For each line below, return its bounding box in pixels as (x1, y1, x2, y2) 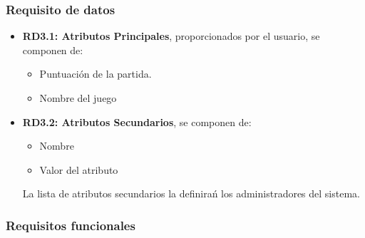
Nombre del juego (39, 90, 117, 105)
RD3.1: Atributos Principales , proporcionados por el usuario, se (22, 29, 320, 43)
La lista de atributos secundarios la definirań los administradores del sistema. (22, 186, 360, 201)
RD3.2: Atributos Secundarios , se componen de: (22, 114, 252, 129)
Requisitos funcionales (6, 216, 135, 234)
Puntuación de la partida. (39, 66, 152, 81)
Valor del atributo (39, 162, 118, 177)
